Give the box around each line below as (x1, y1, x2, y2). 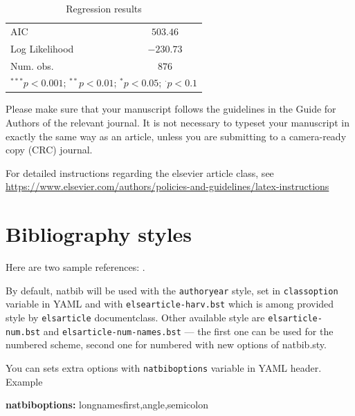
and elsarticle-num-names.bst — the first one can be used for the (43, 323, 334, 338)
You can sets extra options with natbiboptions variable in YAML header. (6, 360, 322, 375)
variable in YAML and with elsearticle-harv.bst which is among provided (6, 296, 334, 311)
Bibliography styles (6, 220, 192, 248)
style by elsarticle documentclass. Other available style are (6, 310, 265, 325)
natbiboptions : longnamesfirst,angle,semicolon (6, 397, 208, 412)
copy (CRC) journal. (6, 142, 93, 157)
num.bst (6, 327, 41, 337)
